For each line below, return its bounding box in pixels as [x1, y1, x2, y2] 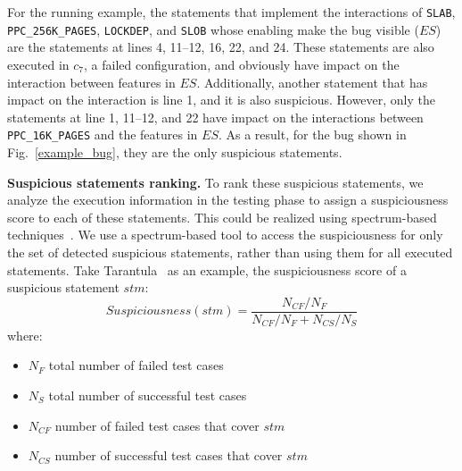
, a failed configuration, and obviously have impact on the [84, 55, 400, 73]
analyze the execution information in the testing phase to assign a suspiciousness [7, 190, 449, 209]
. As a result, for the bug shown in [218, 125, 407, 144]
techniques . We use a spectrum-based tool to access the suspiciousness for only [7, 225, 443, 244]
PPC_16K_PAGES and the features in [7, 125, 198, 144]
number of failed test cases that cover [54, 416, 260, 434]
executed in [7, 55, 70, 73]
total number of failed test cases [48, 356, 224, 374]
